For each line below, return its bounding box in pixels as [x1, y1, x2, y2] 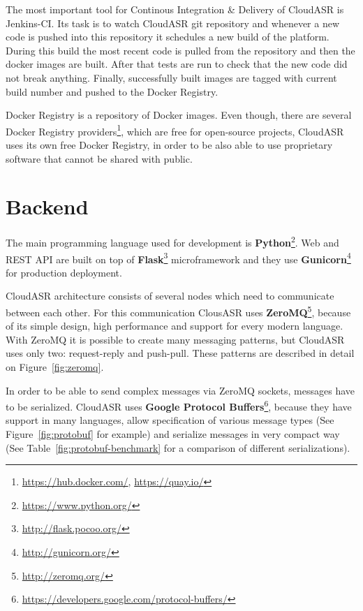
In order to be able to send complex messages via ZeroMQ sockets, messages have [6, 383, 355, 397]
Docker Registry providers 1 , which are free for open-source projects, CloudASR [6, 122, 344, 138]
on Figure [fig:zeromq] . [6, 360, 104, 374]
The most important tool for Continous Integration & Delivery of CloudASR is [6, 2, 344, 16]
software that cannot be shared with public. [6, 151, 193, 165]
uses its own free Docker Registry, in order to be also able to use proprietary [6, 138, 333, 152]
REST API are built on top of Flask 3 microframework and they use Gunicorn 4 [6, 249, 351, 266]
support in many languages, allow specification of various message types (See [6, 413, 334, 427]
